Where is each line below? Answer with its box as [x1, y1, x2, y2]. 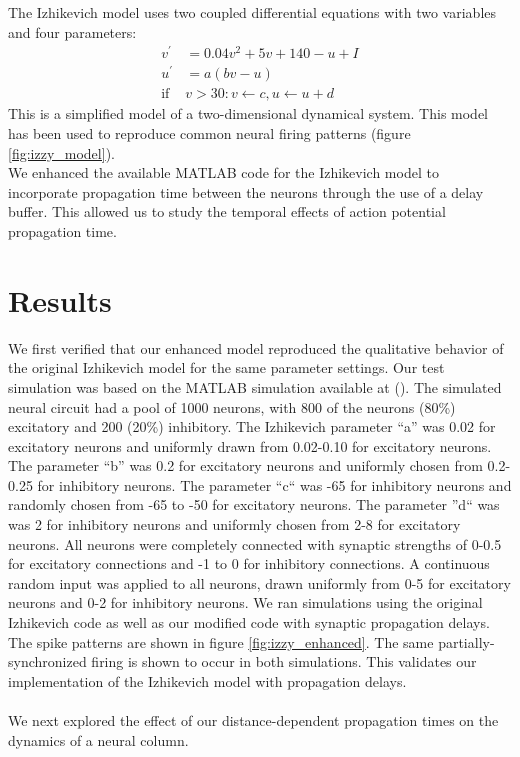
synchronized [8, 651, 87, 672]
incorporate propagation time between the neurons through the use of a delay [8, 181, 484, 202]
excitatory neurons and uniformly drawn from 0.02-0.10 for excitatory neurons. [8, 435, 492, 456]
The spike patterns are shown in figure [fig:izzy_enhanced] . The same [8, 631, 434, 652]
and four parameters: [8, 21, 137, 42]
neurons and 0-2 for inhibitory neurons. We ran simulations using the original [8, 592, 483, 613]
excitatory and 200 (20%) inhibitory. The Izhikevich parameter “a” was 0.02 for [8, 416, 496, 437]
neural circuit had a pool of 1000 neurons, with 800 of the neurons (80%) [8, 396, 456, 417]
